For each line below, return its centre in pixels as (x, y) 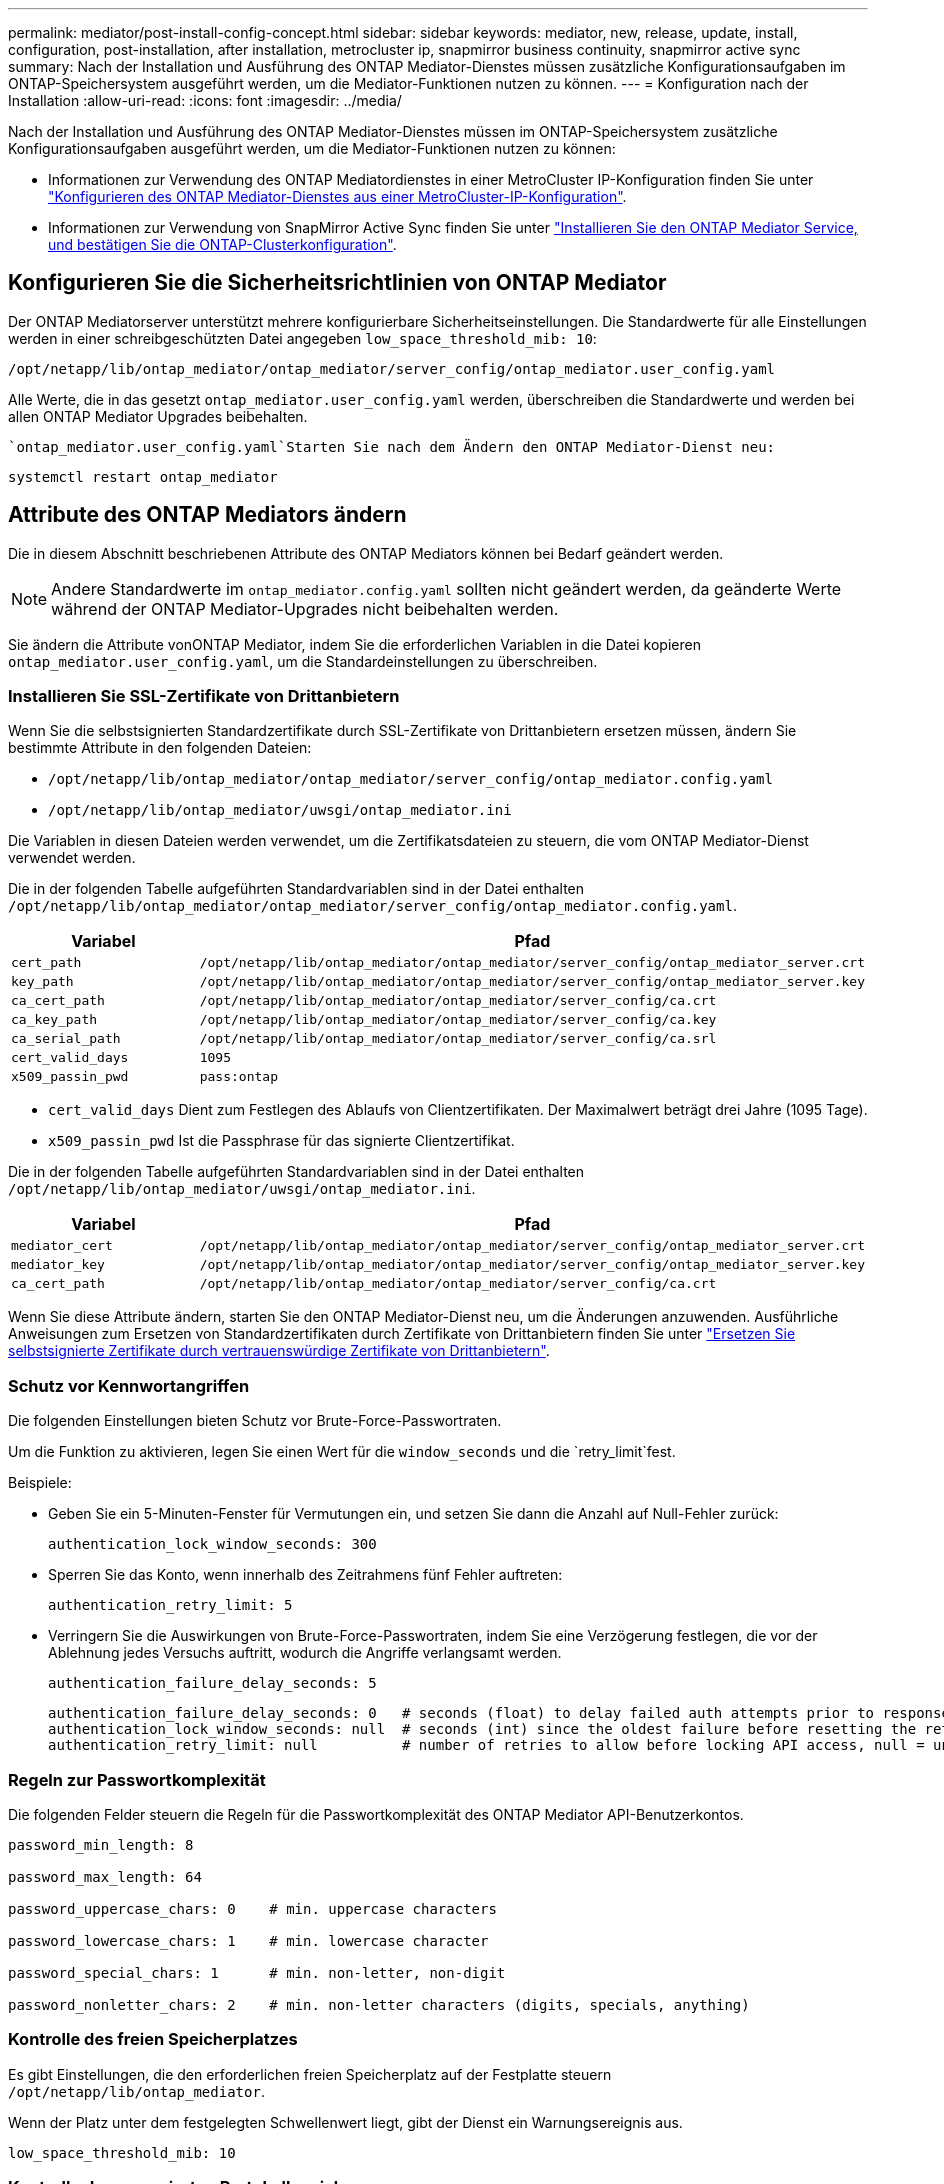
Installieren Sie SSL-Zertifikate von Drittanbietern (204, 696)
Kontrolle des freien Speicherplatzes (153, 2039)
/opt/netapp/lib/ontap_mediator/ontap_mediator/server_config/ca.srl (458, 1039)
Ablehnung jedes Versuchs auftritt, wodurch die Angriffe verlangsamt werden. (305, 1653)
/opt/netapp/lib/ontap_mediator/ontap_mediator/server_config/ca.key (458, 1020)
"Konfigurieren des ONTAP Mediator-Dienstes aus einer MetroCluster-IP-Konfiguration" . (337, 196)
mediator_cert (62, 1246)
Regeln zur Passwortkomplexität (137, 1779)
